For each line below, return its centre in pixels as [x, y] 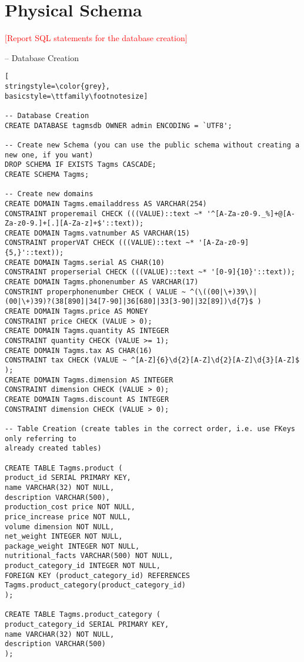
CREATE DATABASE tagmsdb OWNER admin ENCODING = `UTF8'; [118, 125]
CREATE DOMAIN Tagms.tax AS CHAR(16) [78, 350]
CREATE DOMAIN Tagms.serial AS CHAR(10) [85, 262]
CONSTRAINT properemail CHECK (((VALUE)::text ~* [104, 214]
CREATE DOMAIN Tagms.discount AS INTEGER [87, 399]
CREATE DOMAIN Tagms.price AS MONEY [76, 312]
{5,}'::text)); [34, 253]
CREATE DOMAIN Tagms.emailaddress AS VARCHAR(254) [106, 204]
